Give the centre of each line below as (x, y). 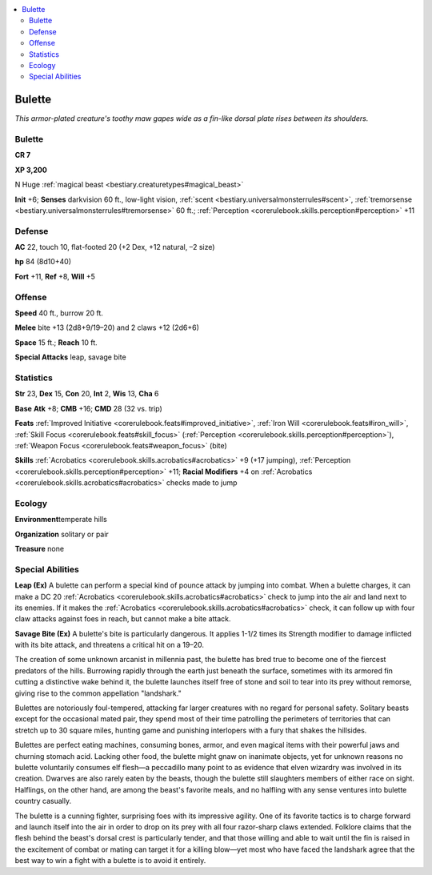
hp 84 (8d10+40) (43, 262)
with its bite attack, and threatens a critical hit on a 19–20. (109, 645)
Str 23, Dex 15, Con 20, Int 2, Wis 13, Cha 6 (87, 394)
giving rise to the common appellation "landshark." (98, 693)
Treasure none (39, 548)
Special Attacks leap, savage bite (71, 357)
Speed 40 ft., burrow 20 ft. (59, 313)
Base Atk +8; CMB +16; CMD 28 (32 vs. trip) (89, 408)
